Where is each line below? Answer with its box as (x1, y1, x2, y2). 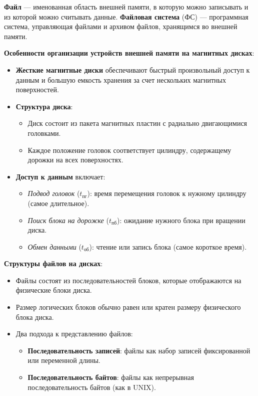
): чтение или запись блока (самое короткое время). (89, 241, 247, 252)
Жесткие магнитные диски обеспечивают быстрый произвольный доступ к (15, 64, 250, 75)
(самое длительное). (27, 197, 89, 208)
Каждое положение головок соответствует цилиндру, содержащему (27, 144, 231, 155)
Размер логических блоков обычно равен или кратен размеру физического (15, 302, 241, 312)
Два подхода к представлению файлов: (15, 328, 133, 339)
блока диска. (15, 311, 54, 322)
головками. (27, 127, 61, 138)
